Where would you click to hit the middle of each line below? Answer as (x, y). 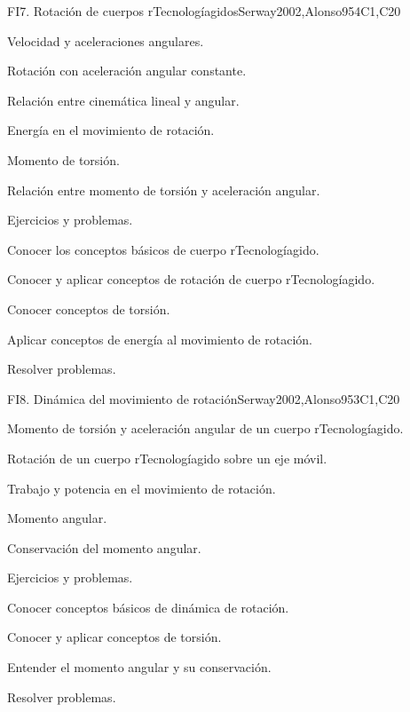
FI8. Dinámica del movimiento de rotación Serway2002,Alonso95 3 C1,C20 (204, 398)
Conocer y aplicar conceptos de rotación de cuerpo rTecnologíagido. (191, 279)
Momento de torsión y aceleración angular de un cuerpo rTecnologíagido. (205, 428)
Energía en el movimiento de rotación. (111, 130)
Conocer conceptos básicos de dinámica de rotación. (148, 607)
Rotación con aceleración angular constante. (127, 71)
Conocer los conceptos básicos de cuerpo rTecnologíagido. (163, 249)
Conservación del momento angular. (104, 547)
